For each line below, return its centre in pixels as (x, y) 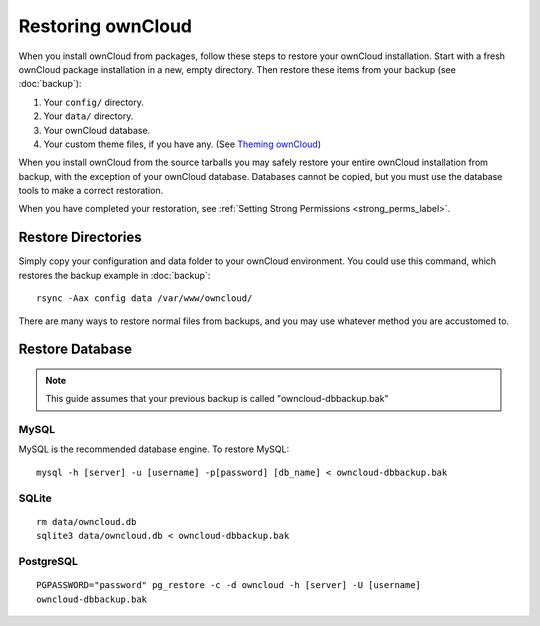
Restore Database (75, 349)
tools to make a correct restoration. (91, 191)
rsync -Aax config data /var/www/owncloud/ (144, 298)
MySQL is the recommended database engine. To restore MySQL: (154, 449)
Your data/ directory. (88, 116)
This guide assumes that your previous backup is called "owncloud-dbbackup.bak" (217, 399)
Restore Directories (80, 237)
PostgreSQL (48, 561)
